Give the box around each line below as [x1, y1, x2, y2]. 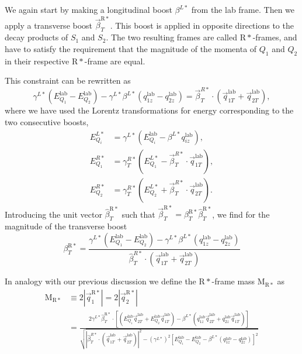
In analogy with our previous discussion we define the [5, 275, 196, 287]
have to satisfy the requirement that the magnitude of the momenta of [5, 42, 257, 54]
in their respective [5, 54, 70, 67]
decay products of [5, 31, 68, 43]
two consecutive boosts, [5, 116, 89, 128]
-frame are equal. [84, 54, 145, 67]
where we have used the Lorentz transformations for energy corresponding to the [5, 104, 294, 116]
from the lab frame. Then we [191, 4, 295, 15]
